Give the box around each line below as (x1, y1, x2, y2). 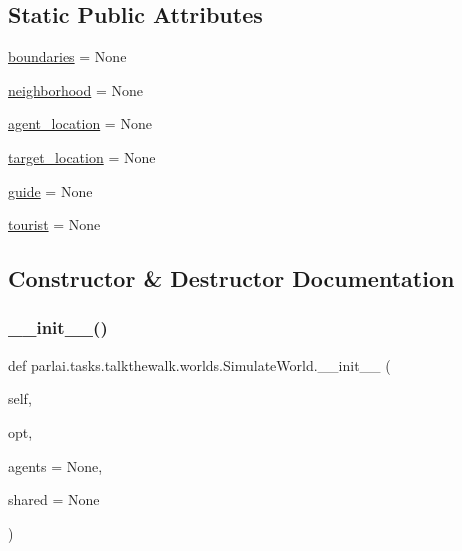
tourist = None (8, 214, 101, 235)
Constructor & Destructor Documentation (8, 263, 455, 294)
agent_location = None (8, 113, 152, 134)
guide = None (8, 180, 93, 201)
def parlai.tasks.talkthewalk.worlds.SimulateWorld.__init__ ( (8, 354, 391, 375)
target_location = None (8, 146, 156, 167)
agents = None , (8, 455, 103, 476)
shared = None (8, 489, 100, 510)
